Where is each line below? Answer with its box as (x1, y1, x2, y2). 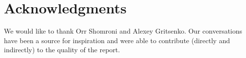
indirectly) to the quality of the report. (4, 45, 120, 55)
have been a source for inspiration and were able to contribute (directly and (4, 35, 230, 45)
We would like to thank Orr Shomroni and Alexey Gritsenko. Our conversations (4, 26, 243, 36)
